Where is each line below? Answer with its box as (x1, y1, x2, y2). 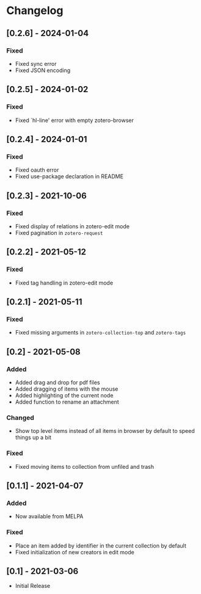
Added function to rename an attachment (15, 398, 119, 405)
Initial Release (15, 582, 51, 590)
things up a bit (15, 434, 52, 441)
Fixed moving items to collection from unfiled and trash (15, 463, 155, 470)
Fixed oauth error (15, 166, 59, 174)
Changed (6, 413, 35, 422)
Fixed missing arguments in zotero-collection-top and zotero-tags (15, 329, 186, 336)
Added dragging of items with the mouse (15, 385, 119, 393)
